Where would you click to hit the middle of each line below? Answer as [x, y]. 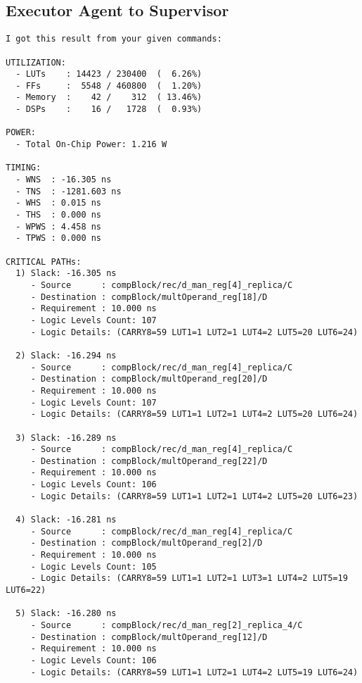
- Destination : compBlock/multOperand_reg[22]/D [149, 461]
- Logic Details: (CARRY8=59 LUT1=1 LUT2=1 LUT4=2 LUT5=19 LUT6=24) [194, 672]
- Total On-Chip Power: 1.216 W [91, 145]
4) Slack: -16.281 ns [66, 520]
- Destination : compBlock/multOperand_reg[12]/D [149, 637]
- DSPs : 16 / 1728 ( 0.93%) [109, 109]
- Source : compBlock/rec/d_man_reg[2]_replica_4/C [167, 626]
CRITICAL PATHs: [44, 262]
